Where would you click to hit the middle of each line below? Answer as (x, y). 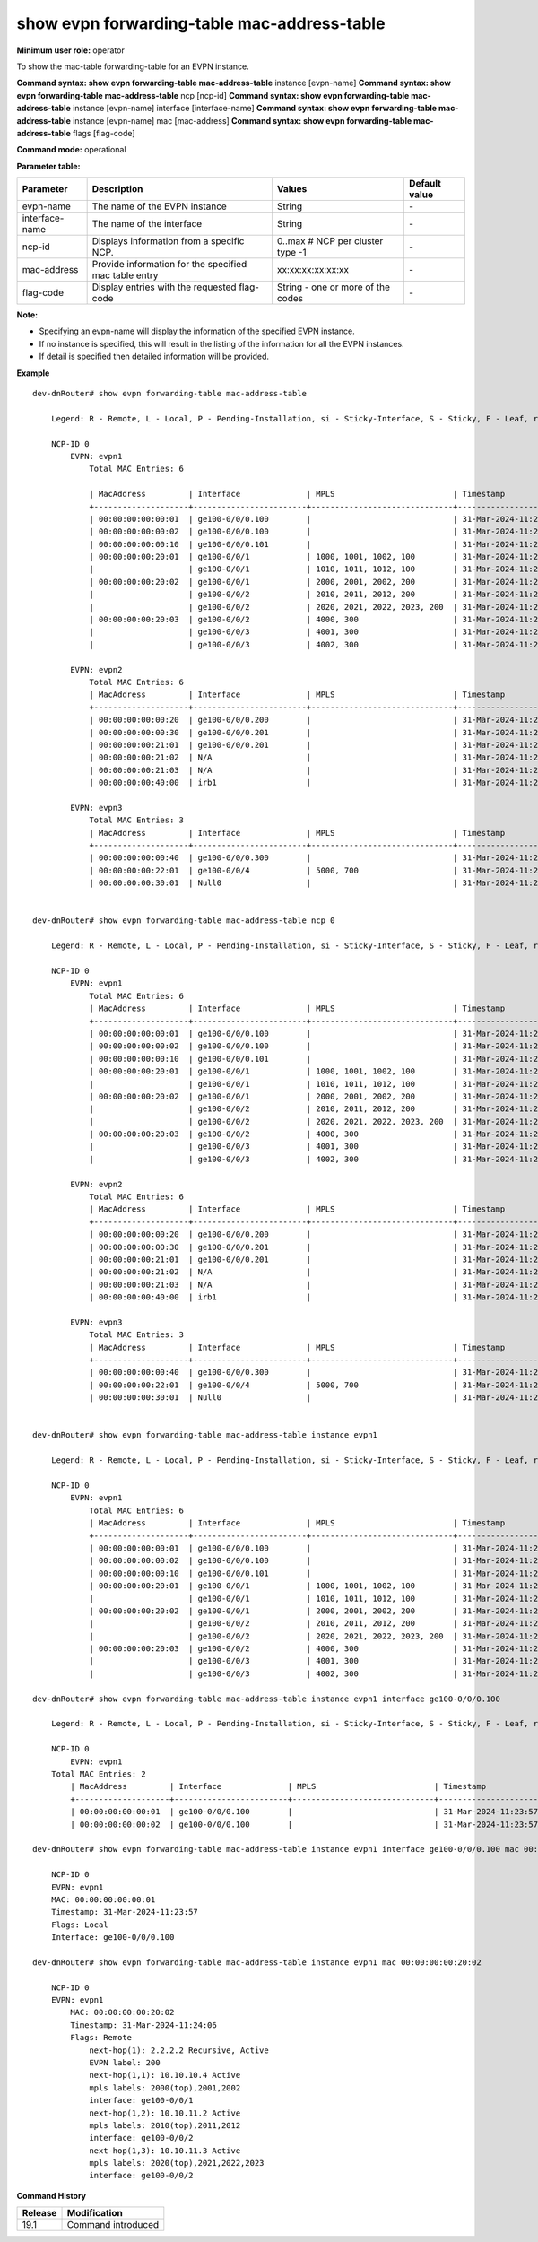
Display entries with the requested (164, 287)
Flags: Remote (101, 2038)
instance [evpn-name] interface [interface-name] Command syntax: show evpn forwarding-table (255, 109)
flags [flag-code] (104, 133)
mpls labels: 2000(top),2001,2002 (165, 2088)
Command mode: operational (71, 150)
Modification (95, 2213)
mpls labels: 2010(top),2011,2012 (165, 2125)
